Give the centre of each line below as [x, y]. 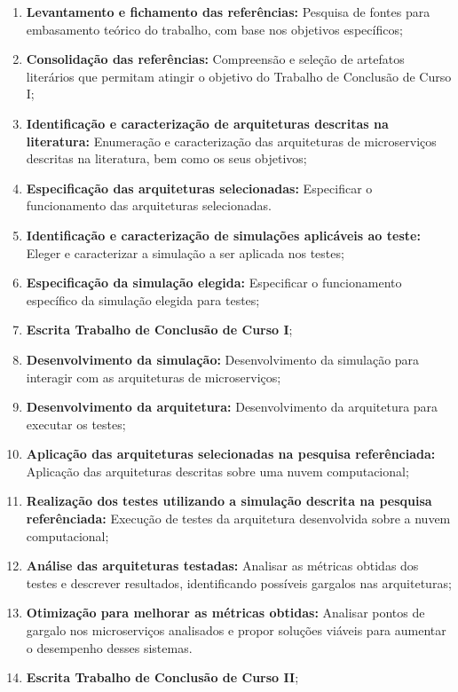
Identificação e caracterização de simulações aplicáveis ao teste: [223, 235]
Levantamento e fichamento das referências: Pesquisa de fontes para [228, 12]
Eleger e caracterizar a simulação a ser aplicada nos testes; [185, 252]
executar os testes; [76, 424]
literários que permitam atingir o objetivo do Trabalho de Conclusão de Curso [239, 76]
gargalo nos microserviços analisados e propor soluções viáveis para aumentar [236, 630]
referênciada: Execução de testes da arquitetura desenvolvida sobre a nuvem [238, 519]
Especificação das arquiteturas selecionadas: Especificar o [199, 188]
